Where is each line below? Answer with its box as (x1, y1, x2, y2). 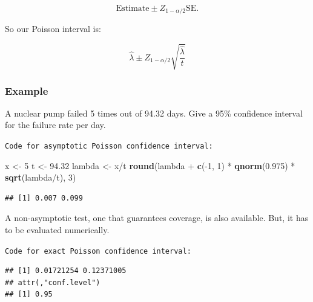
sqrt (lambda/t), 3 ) (5, 171, 76, 184)
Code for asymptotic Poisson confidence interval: (5, 142, 213, 150)
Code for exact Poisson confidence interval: (5, 246, 191, 255)
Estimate (116, 4, 150, 13)
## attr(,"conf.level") (5, 278, 100, 287)
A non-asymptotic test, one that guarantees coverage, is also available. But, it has (5, 211, 309, 224)
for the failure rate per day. (5, 118, 106, 131)
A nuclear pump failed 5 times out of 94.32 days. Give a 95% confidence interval (5, 106, 303, 119)
